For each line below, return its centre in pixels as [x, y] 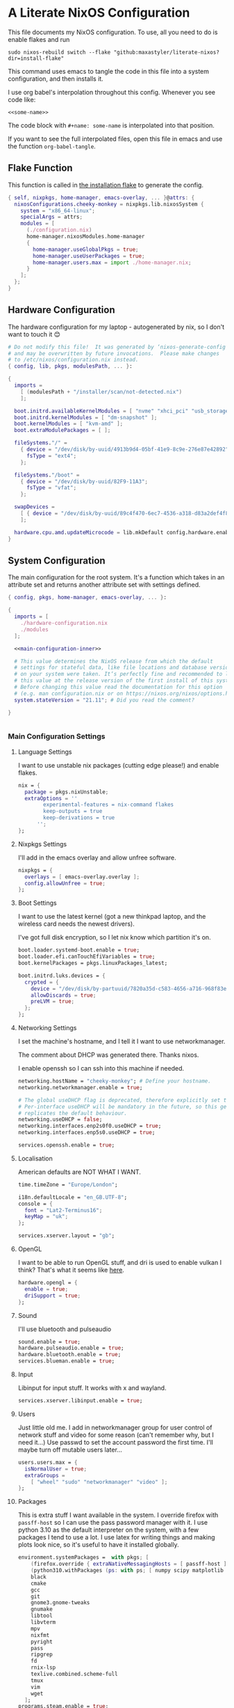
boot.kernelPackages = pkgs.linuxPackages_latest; [93, 963]
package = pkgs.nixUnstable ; [67, 792]
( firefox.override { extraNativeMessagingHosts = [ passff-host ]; [130, 1564]
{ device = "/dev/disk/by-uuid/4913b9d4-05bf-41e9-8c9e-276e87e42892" [125, 450]
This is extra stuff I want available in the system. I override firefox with [118, 1515]
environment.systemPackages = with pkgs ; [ [83, 1558]
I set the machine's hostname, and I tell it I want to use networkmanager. [122, 1041]
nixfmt [40, 1635]
